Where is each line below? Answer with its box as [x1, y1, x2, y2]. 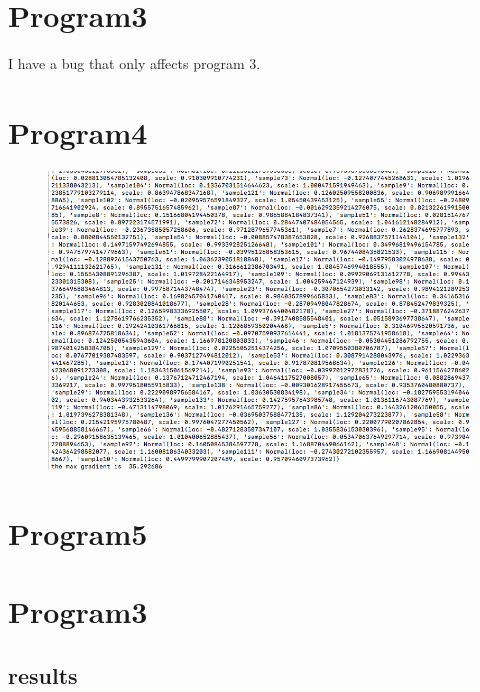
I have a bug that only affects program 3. [8, 53, 261, 74]
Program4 [8, 111, 148, 152]
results [8, 659, 78, 690]
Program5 [8, 512, 148, 553]
